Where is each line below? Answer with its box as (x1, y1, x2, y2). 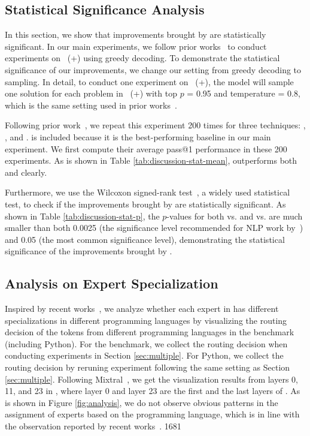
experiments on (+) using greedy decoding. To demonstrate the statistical (5, 52, 280, 64)
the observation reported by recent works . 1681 (5, 420, 181, 432)
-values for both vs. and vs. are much (166, 209, 303, 222)
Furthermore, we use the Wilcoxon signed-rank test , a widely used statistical (5, 186, 290, 199)
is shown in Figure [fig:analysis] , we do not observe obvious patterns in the (5, 396, 278, 408)
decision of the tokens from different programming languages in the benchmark (5, 326, 294, 338)
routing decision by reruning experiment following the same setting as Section (5, 361, 290, 374)
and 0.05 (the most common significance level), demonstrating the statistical (5, 233, 285, 245)
